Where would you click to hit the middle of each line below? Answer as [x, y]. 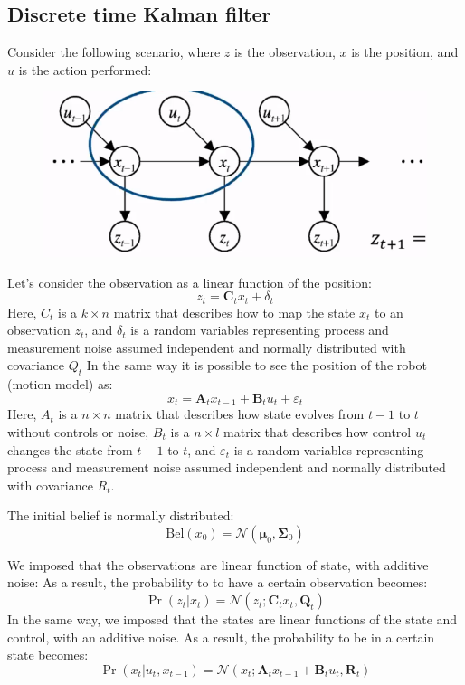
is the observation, [285, 52]
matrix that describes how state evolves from [240, 414]
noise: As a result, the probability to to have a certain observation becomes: [218, 582]
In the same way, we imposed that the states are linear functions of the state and [232, 619]
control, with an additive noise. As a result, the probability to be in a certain [221, 637]
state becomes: [48, 655]
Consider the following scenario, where [114, 52]
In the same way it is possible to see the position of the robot [256, 365]
